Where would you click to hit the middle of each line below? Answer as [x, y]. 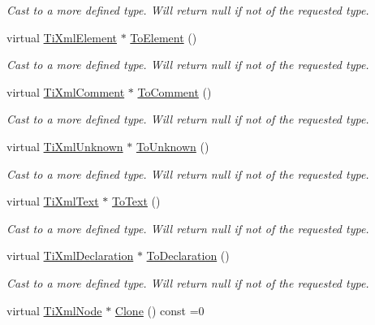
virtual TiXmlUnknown [65, 146]
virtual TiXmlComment [66, 91]
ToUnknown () [172, 146]
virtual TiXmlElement [62, 37]
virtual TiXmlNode [54, 310]
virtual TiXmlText [53, 201]
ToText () [136, 201]
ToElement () [164, 37]
